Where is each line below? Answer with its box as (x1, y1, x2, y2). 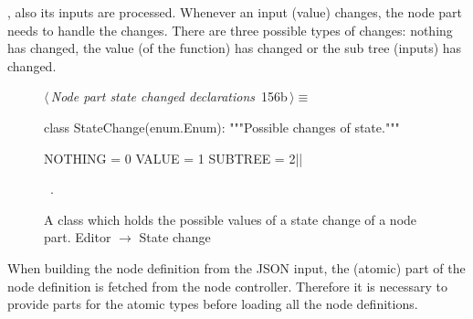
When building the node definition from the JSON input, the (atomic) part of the (7, 258, 466, 277)
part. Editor (44, 228, 111, 247)
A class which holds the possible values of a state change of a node (44, 209, 417, 229)
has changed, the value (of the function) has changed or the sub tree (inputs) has (7, 38, 462, 58)
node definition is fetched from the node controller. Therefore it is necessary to (7, 276, 447, 295)
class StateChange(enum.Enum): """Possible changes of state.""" (44, 117, 400, 136)
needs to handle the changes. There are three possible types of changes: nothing (7, 20, 453, 39)
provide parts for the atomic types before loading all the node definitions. (7, 294, 418, 314)
